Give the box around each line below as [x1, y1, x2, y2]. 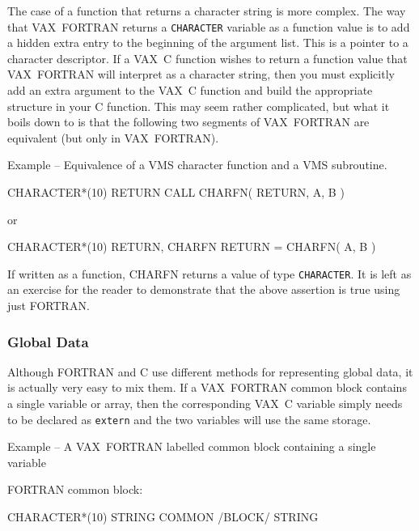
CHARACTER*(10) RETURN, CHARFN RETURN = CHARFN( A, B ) [7, 238, 376, 255]
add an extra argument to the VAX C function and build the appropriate [7, 82, 373, 99]
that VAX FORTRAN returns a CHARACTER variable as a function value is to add [7, 18, 410, 35]
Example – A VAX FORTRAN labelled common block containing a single [7, 438, 376, 455]
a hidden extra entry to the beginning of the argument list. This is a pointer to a [7, 34, 408, 51]
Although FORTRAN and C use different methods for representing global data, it [7, 363, 413, 380]
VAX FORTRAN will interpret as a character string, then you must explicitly [7, 66, 395, 83]
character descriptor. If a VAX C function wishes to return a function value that [7, 49, 408, 66]
